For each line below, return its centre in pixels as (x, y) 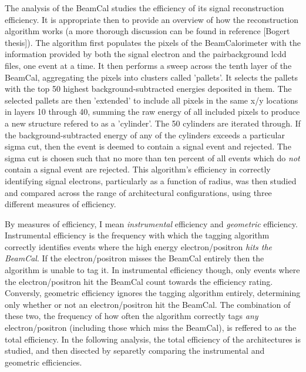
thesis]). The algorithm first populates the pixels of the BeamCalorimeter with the (153, 42)
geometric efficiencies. (43, 362)
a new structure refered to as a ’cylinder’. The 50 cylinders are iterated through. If (153, 123)
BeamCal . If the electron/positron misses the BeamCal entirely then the (134, 258)
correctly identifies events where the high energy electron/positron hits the (139, 246)
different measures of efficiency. (60, 204)
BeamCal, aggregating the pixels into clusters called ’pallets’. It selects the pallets (151, 77)
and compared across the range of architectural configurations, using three (138, 192)
